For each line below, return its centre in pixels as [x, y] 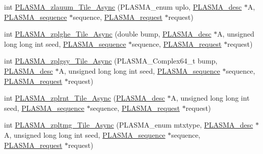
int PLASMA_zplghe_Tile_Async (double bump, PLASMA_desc [108, 34]
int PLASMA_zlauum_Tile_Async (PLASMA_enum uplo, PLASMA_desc [123, 7]
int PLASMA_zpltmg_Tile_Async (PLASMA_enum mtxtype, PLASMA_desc [129, 125]
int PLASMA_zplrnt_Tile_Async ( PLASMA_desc [85, 98]
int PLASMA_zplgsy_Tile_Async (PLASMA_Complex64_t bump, [111, 61]
